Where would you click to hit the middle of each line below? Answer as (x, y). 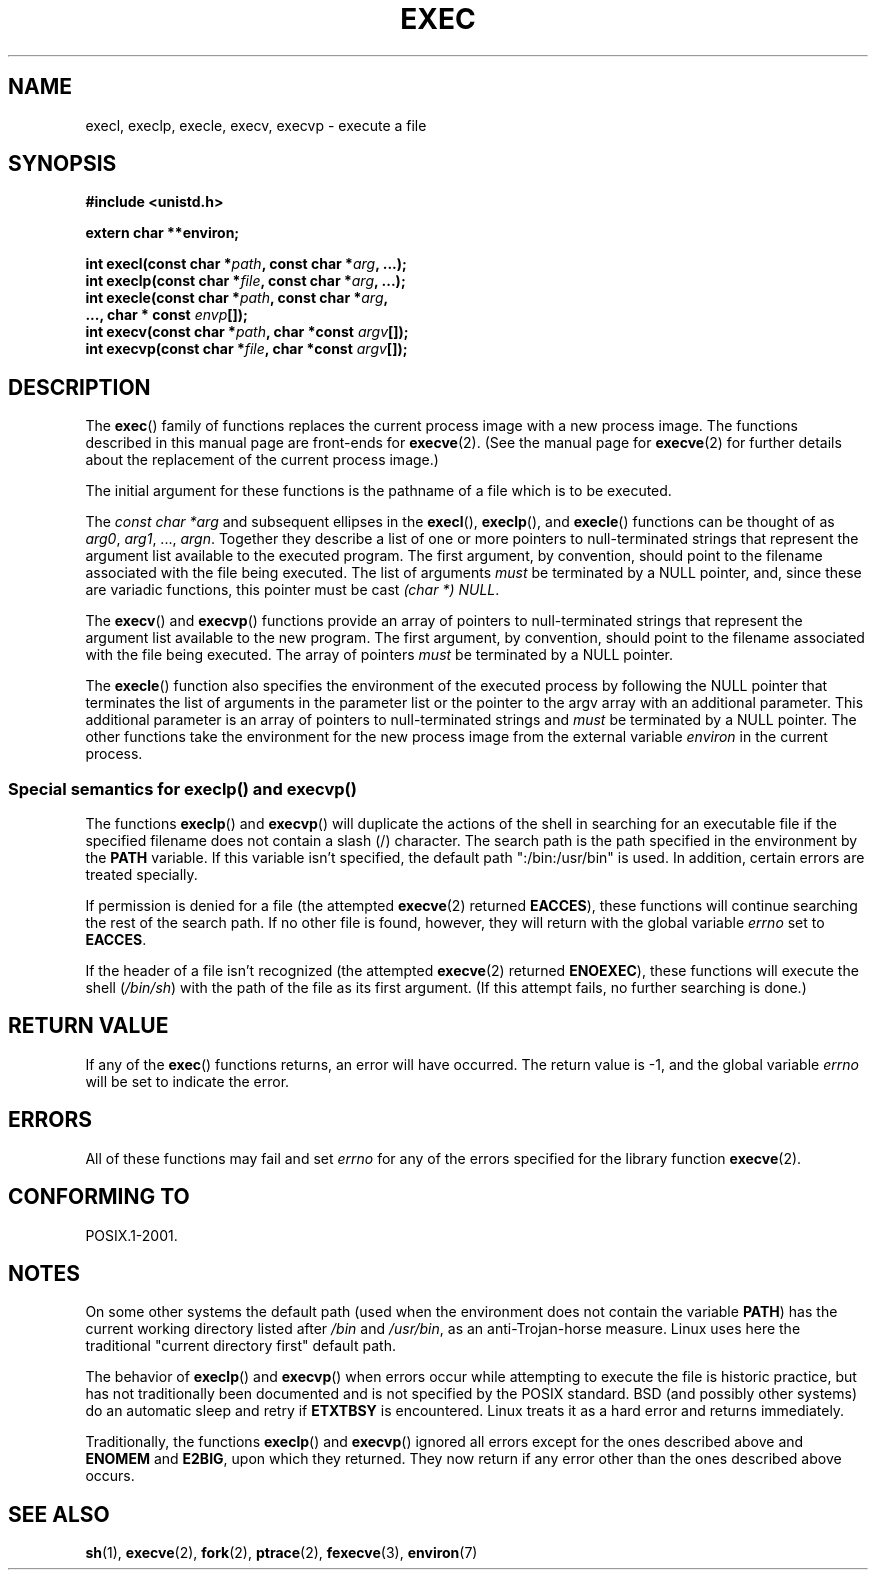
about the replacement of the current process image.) (262, 460)
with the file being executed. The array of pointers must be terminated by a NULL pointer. (379, 655)
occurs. (110, 1476)
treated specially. (141, 875)
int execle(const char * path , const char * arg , (237, 298)
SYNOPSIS (62, 164)
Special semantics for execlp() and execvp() (182, 788)
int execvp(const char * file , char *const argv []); (246, 349)
